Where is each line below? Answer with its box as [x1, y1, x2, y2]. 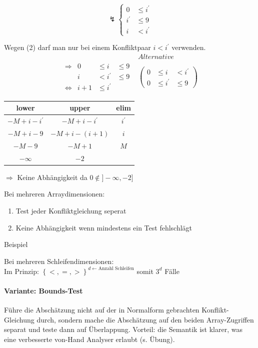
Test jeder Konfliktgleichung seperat [15, 205, 126, 215]
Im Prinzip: [4, 265, 39, 276]
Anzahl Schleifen [98, 266, 134, 271]
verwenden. [171, 42, 206, 52]
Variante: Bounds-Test [4, 285, 83, 296]
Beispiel [4, 239, 28, 249]
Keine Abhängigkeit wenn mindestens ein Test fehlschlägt [15, 222, 192, 232]
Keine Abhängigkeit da [17, 171, 87, 182]
